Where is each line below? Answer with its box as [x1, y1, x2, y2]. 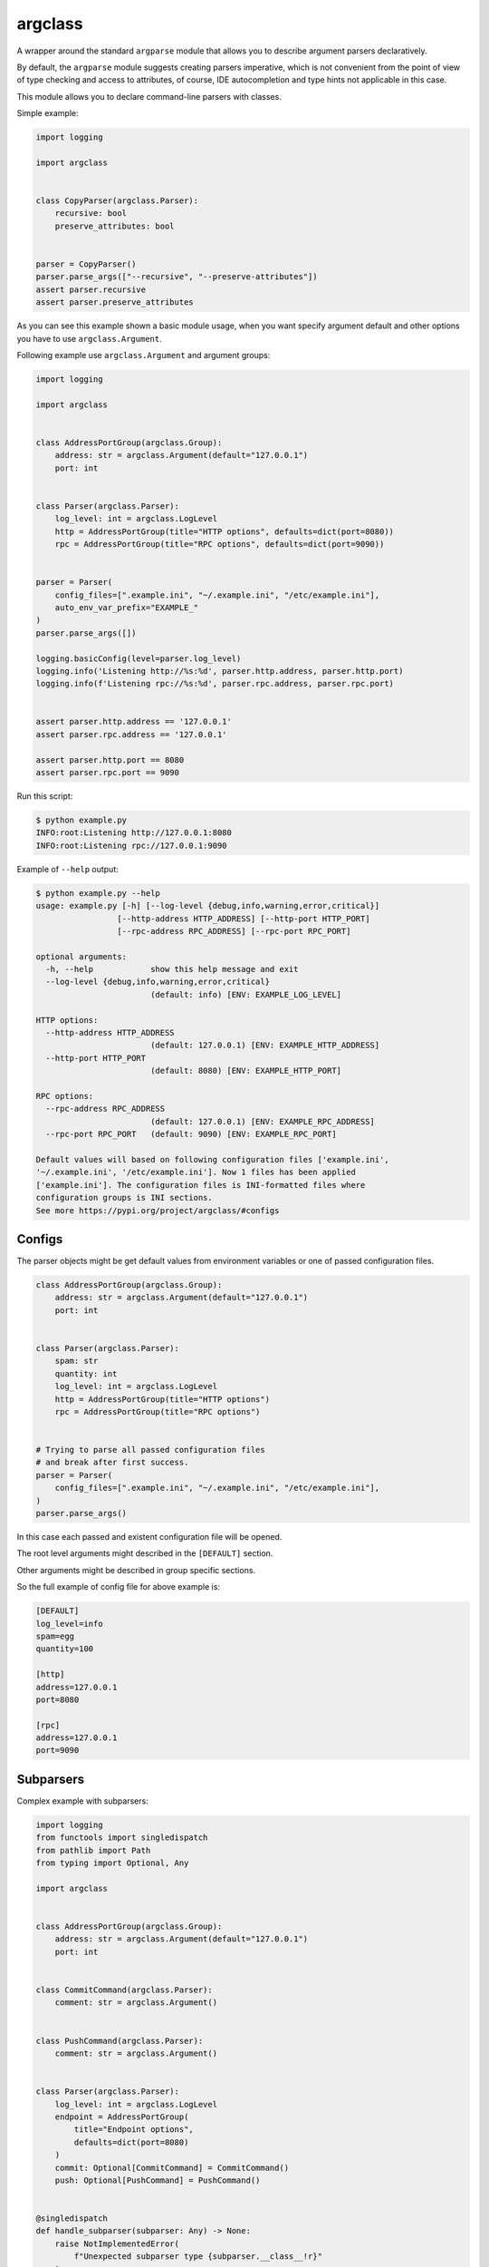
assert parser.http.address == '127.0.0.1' [35, 716, 233, 727]
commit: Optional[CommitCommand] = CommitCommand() [54, 2163, 290, 2173]
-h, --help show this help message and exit [45, 964, 299, 975]
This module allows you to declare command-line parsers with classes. [16, 91, 283, 102]
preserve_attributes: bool [54, 220, 176, 231]
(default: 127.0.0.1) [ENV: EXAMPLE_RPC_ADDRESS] [149, 1116, 376, 1126]
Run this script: [16, 791, 73, 802]
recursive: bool [54, 209, 127, 219]
